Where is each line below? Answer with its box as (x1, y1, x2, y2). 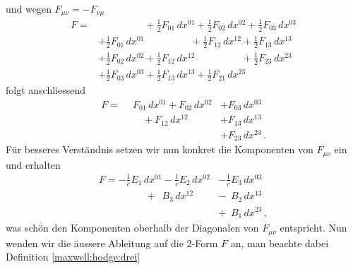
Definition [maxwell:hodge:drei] (6, 249, 140, 264)
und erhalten (6, 157, 61, 172)
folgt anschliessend (6, 82, 86, 97)
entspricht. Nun (280, 220, 347, 235)
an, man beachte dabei (230, 235, 329, 250)
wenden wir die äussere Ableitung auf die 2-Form (6, 235, 218, 250)
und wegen (6, 1, 52, 16)
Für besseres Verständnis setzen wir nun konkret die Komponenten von (6, 142, 313, 157)
